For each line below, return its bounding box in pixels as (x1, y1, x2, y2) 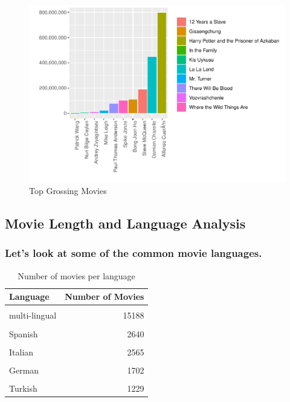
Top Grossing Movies (29, 184, 107, 197)
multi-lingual (9, 309, 57, 322)
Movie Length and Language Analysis (5, 214, 246, 233)
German (9, 363, 39, 376)
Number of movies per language (18, 269, 135, 282)
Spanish (9, 327, 38, 340)
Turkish (9, 381, 37, 394)
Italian (9, 345, 34, 358)
